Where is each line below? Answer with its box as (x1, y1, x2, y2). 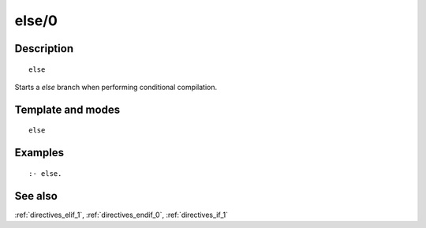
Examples (14, 146, 65, 159)
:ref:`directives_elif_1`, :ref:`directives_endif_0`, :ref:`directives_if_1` (14, 210, 229, 219)
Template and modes (14, 103, 121, 116)
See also (14, 189, 58, 203)
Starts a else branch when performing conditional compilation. (14, 82, 218, 92)
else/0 (14, 12, 58, 29)
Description (14, 42, 74, 55)
